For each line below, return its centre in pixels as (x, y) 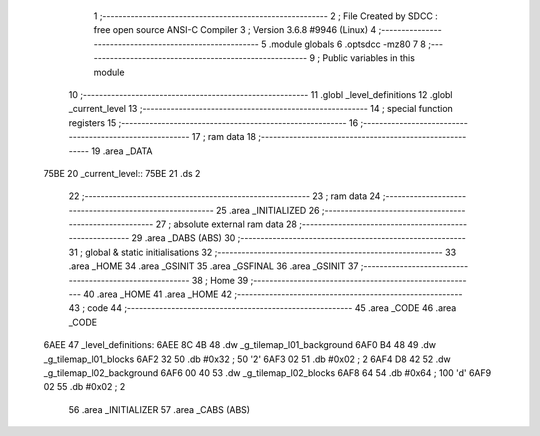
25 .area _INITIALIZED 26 (267, 210)
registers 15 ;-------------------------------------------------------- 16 (213, 122)
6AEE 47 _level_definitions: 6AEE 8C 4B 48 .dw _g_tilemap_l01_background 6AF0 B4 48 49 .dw (240, 345)
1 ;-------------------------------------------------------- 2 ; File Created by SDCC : (266, 16)
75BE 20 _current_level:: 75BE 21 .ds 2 (122, 173)
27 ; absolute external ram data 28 (226, 224)
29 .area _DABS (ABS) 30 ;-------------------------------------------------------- (299, 238)
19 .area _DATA (122, 151)
